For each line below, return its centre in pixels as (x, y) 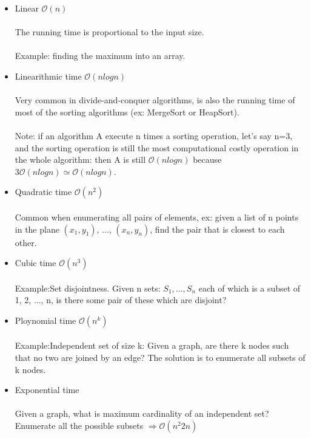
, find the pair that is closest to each (217, 229)
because (207, 159)
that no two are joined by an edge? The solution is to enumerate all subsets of (160, 358)
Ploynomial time (45, 320)
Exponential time (47, 390)
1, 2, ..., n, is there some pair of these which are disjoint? (121, 300)
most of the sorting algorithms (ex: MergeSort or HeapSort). (127, 111)
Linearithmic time (48, 76)
